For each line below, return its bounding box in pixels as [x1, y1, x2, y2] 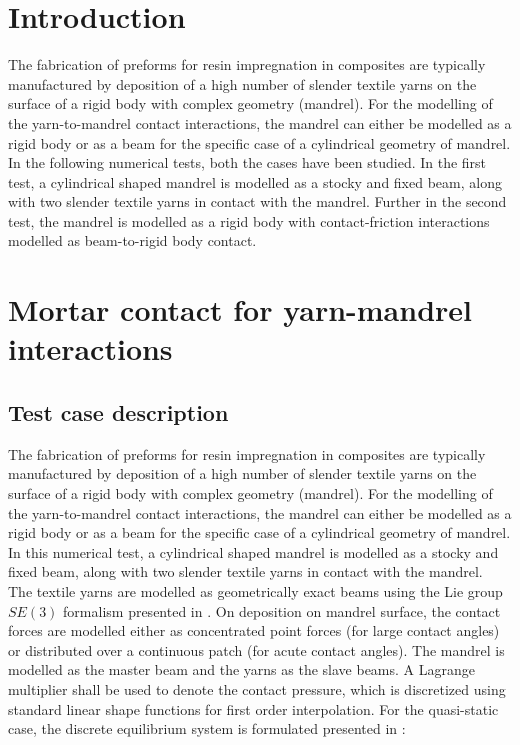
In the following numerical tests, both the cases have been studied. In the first [8, 152, 487, 173]
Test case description [8, 397, 229, 428]
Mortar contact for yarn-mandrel [8, 289, 473, 330]
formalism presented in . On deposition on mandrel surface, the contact [63, 600, 501, 621]
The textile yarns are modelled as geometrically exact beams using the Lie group [8, 580, 503, 601]
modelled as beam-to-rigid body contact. [8, 230, 257, 251]
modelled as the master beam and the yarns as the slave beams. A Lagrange [8, 659, 475, 680]
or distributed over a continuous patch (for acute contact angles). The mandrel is [8, 639, 505, 660]
